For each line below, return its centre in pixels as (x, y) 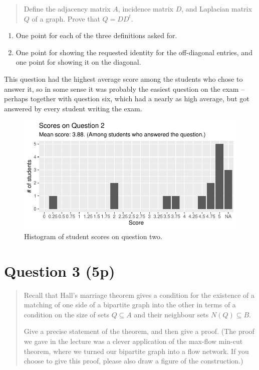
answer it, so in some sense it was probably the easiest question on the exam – (124, 88)
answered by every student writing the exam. (73, 108)
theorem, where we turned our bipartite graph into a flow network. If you (136, 351)
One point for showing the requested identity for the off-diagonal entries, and (134, 52)
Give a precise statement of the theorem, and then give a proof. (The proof (139, 331)
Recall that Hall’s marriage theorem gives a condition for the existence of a (139, 295)
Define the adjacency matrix (67, 9)
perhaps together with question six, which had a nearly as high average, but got (127, 99)
